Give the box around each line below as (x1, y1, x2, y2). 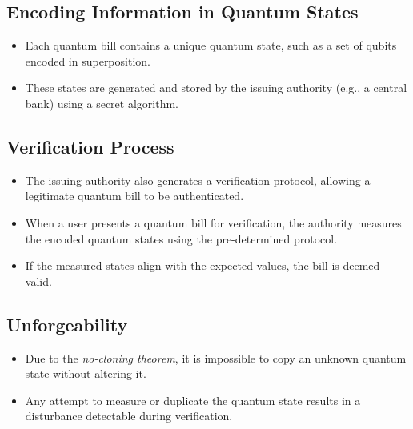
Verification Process (6, 134, 174, 158)
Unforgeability (6, 311, 128, 336)
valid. (25, 272, 52, 289)
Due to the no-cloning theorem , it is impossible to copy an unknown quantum (25, 349, 407, 366)
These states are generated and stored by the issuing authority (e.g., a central (25, 79, 407, 96)
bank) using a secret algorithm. (25, 94, 178, 111)
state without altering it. (25, 365, 146, 382)
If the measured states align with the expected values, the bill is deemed (25, 257, 380, 274)
